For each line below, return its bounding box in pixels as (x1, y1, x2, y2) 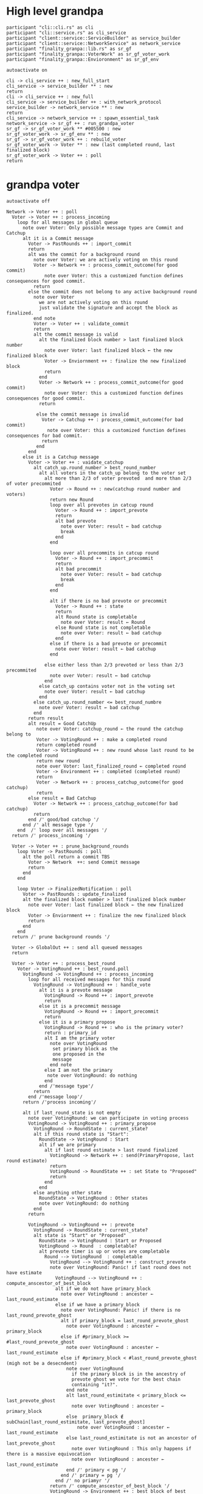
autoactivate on (6, 67, 47, 73)
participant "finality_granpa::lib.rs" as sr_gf (6, 46, 132, 52)
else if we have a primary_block (55, 1301, 140, 1308)
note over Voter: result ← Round (60, 619, 146, 625)
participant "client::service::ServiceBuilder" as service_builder (6, 35, 181, 41)
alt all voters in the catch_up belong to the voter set (38, 470, 187, 476)
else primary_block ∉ (66, 1414, 123, 1420)
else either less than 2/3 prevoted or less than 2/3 (44, 662, 184, 668)
